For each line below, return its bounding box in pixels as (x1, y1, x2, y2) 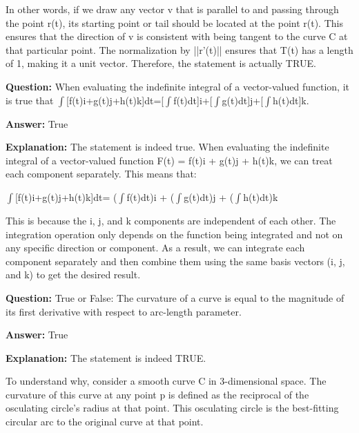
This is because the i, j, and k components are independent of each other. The (6, 213, 336, 227)
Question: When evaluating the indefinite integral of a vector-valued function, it (6, 79, 349, 93)
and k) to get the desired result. (6, 267, 141, 282)
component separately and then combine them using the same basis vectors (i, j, (6, 253, 345, 268)
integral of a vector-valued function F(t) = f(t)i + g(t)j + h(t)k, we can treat (6, 153, 333, 167)
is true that (6, 93, 54, 107)
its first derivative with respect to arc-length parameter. (6, 304, 242, 318)
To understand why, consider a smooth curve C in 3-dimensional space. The (6, 374, 327, 388)
